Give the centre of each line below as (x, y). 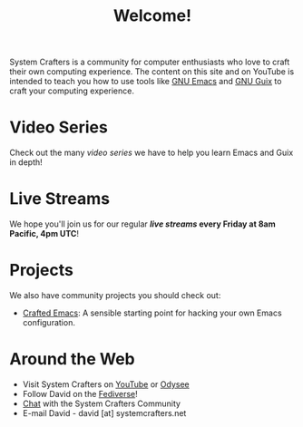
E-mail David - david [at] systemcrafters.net (104, 412)
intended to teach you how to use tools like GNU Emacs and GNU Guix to (146, 82)
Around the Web (72, 359)
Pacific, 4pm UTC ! (44, 234)
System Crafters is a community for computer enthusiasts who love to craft (150, 62)
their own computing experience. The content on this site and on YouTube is (152, 72)
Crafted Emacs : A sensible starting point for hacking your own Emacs (152, 313)
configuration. (49, 322)
